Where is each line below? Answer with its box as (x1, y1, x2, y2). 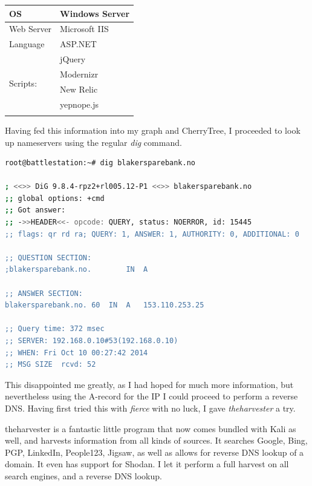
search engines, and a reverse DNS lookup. (5, 469, 162, 482)
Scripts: (9, 76, 37, 89)
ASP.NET (60, 38, 97, 50)
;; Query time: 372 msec (5, 324, 105, 333)
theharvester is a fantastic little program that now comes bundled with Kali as (5, 422, 296, 435)
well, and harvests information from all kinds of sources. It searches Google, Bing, (5, 434, 308, 447)
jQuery (60, 53, 86, 65)
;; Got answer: (5, 206, 66, 215)
